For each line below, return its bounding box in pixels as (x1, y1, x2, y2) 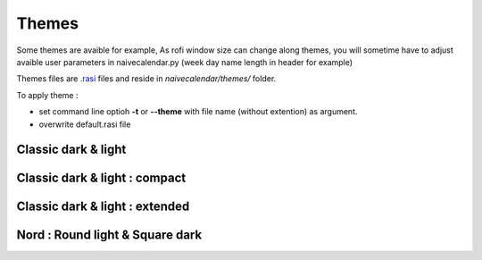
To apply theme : (16, 89, 79, 100)
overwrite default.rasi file (38, 119, 131, 130)
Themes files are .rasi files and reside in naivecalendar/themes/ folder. (16, 73, 277, 84)
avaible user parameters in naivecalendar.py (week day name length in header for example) (16, 56, 353, 67)
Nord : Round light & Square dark (16, 228, 203, 243)
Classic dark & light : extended (16, 199, 190, 214)
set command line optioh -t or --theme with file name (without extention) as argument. (38, 106, 358, 117)
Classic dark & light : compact (16, 171, 187, 186)
